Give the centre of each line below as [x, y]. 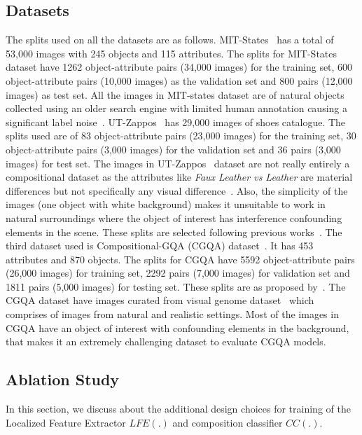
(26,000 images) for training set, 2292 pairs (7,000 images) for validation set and [178, 273]
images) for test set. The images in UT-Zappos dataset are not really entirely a [178, 163]
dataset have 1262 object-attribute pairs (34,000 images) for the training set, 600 [179, 67]
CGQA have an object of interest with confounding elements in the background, [177, 327]
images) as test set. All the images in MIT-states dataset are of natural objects [175, 94]
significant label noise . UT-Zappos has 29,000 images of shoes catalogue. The [176, 122]
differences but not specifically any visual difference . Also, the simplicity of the [177, 190]
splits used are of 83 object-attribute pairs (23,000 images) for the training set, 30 [181, 136]
